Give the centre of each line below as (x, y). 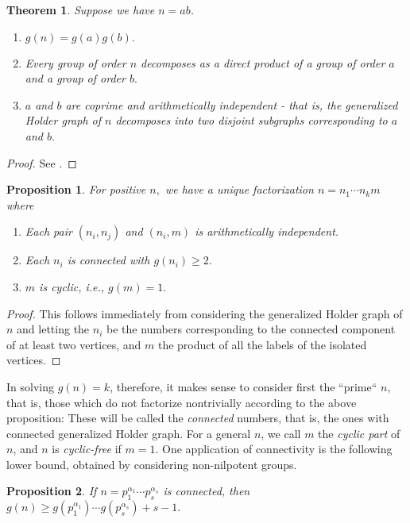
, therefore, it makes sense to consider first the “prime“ (244, 386)
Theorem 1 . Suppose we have (81, 10)
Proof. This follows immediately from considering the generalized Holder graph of (205, 313)
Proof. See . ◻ (42, 162)
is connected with (108, 260)
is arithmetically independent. (267, 231)
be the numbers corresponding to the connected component (251, 329)
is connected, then (207, 491)
